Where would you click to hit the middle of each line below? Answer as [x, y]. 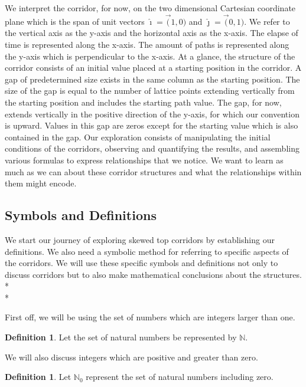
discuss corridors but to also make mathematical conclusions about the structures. [153, 274]
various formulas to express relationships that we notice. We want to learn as [144, 160]
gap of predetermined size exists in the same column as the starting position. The [152, 79]
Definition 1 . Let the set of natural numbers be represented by [121, 337]
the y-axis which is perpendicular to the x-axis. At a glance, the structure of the [150, 56]
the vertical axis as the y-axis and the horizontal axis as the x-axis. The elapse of [152, 33]
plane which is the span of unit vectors [75, 21]
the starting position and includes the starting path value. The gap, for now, [143, 102]
